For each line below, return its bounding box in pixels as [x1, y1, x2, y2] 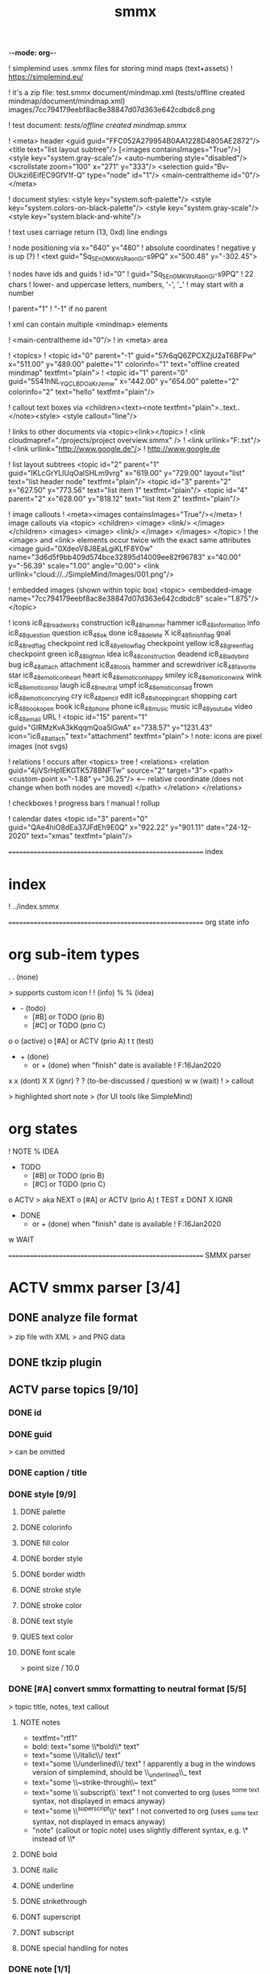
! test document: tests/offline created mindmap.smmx [8, 120, 187, 131]
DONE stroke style [19, 1585, 82, 1595]
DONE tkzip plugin [8, 1356, 102, 1369]
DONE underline [19, 1880, 74, 1890]
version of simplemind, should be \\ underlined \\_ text [31, 1767, 201, 1779]
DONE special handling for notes [19, 1943, 129, 1953]
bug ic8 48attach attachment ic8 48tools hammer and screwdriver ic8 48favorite [8, 660, 256, 671]
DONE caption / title [8, 1467, 87, 1478]
